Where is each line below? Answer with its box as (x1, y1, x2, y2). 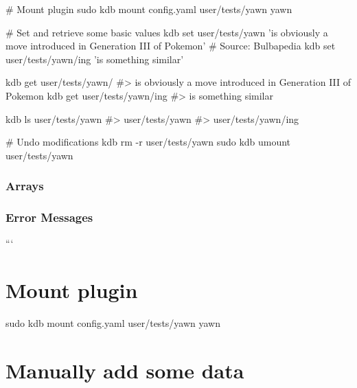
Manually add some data (5, 356, 244, 384)
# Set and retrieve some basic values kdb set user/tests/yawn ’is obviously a (5, 25, 328, 39)
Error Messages (5, 209, 93, 226)
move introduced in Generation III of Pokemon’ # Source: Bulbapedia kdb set (5, 38, 336, 53)
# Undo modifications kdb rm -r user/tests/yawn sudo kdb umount (5, 135, 291, 149)
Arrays (5, 177, 44, 194)
